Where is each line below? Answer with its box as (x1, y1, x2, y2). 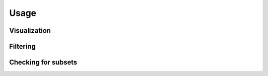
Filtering (9, 42, 36, 51)
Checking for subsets (9, 58, 77, 67)
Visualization (9, 26, 51, 35)
